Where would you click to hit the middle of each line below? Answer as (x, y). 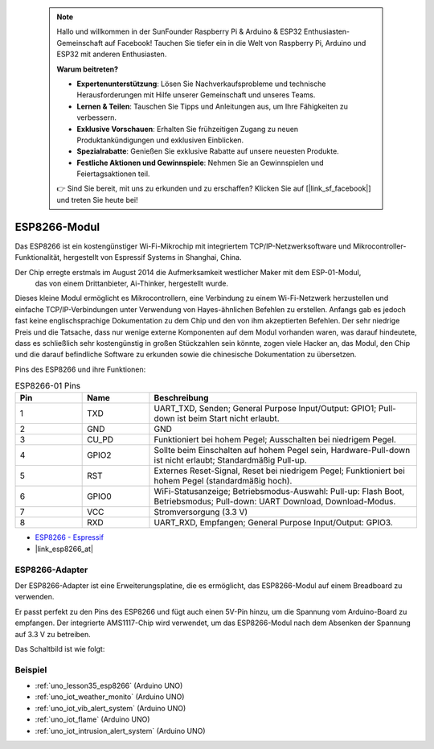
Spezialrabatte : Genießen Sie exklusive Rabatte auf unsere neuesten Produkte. (208, 151)
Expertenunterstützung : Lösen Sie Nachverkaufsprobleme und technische (201, 84)
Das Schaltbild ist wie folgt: (60, 648)
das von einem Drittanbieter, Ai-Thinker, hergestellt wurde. (132, 283)
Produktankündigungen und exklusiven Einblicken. (160, 140)
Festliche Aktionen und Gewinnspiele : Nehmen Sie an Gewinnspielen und (201, 163)
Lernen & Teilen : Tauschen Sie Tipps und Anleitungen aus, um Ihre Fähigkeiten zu (213, 106)
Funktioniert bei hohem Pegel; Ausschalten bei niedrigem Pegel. (275, 440)
